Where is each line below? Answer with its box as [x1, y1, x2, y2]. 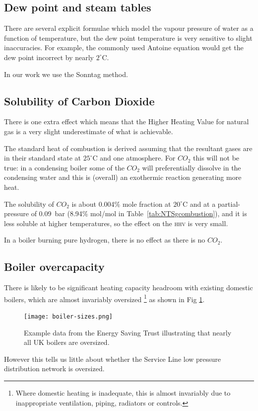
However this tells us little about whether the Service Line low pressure [4, 353, 221, 364]
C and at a [183, 198, 216, 209]
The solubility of [4, 198, 54, 209]
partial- [217, 198, 240, 209]
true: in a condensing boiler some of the [4, 162, 125, 172]
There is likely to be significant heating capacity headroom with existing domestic [4, 282, 253, 293]
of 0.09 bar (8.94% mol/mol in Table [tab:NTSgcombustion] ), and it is [31, 208, 247, 219]
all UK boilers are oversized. [24, 337, 110, 347]
